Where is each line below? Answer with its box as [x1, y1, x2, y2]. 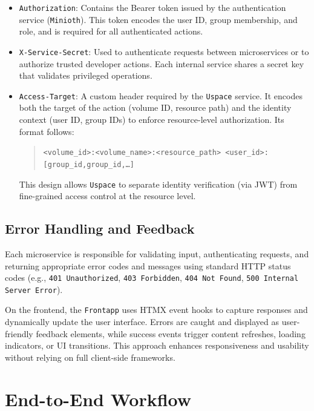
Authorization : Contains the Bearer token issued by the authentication [19, 1, 286, 13]
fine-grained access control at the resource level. [19, 189, 196, 202]
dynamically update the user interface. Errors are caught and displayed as [5, 315, 280, 328]
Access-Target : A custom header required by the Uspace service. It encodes [19, 89, 303, 102]
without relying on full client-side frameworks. [5, 350, 175, 363]
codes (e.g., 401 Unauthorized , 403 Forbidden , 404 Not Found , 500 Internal [5, 271, 299, 284]
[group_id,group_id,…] [43, 160, 134, 169]
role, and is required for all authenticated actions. [19, 25, 203, 38]
